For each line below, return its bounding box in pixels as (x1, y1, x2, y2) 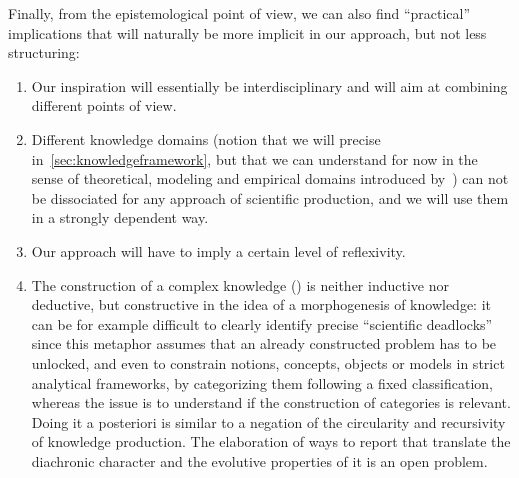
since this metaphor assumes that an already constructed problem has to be (31, 333, 497, 354)
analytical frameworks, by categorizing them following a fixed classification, (31, 372, 493, 393)
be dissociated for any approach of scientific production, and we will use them (31, 187, 509, 208)
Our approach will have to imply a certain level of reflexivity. (31, 240, 406, 261)
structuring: (8, 42, 80, 63)
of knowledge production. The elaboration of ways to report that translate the (31, 431, 511, 452)
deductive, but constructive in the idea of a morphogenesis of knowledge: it (31, 294, 491, 315)
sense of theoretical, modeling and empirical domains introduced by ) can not (31, 168, 509, 189)
